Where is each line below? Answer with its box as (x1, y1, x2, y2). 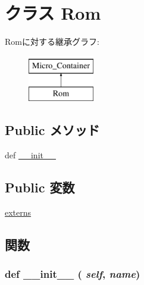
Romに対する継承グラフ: (5, 35, 99, 48)
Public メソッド (5, 121, 100, 139)
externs (5, 206, 32, 218)
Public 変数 (5, 178, 75, 197)
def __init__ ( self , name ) (5, 266, 140, 281)
